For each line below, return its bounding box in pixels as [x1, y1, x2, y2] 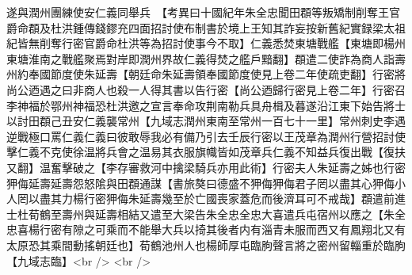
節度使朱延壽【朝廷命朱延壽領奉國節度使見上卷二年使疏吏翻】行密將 [50, 66, 406, 82]
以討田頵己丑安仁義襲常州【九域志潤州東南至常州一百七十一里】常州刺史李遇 [6, 113, 406, 129]
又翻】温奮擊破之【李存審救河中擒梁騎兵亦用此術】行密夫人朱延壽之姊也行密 [6, 159, 406, 175]
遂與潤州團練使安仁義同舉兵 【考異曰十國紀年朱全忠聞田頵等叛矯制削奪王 [6, 4, 389, 20]
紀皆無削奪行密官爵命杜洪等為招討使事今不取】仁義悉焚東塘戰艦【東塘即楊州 [6, 35, 406, 52]
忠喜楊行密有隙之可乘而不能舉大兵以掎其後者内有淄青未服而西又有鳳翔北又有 [6, 221, 406, 238]
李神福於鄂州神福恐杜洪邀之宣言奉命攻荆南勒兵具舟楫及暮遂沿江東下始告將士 [6, 97, 406, 113]
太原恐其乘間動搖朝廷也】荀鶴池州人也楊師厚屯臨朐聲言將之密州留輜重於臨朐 [6, 236, 406, 253]
